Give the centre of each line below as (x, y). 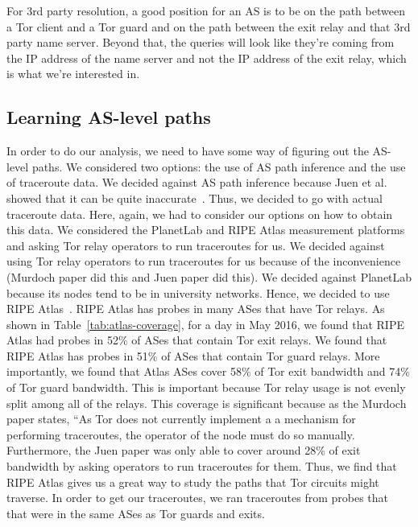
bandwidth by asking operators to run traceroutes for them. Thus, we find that (202, 466)
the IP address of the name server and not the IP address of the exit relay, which (207, 58)
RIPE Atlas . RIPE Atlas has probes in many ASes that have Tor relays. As (196, 309)
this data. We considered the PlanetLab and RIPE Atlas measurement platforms (206, 230)
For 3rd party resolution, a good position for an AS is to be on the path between (206, 10)
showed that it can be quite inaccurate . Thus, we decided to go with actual (195, 198)
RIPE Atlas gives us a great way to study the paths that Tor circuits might (193, 482)
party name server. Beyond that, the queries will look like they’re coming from (201, 42)
